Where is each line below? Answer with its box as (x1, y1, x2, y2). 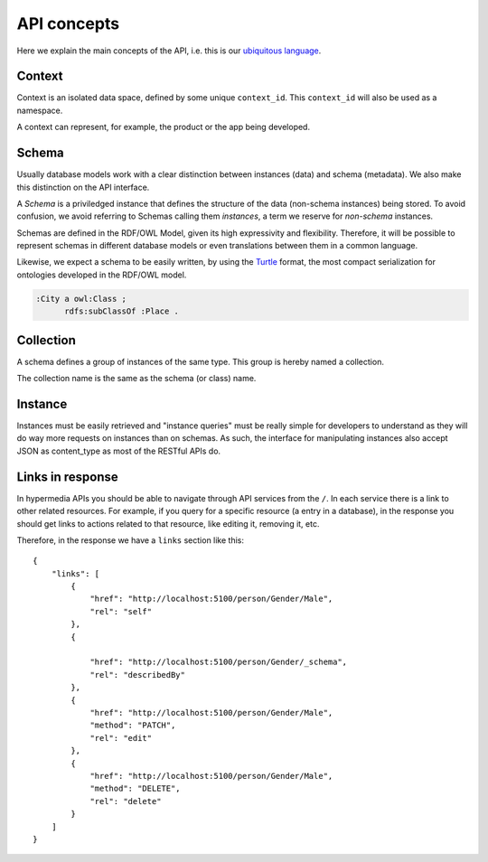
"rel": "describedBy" (89, 670, 185, 679)
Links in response (16, 469, 119, 484)
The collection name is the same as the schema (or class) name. (16, 373, 257, 384)
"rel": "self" (89, 606, 153, 616)
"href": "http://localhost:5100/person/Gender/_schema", (89, 657, 348, 668)
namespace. (16, 105, 63, 116)
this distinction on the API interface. (16, 182, 150, 192)
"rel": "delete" (89, 796, 162, 806)
